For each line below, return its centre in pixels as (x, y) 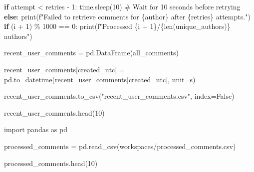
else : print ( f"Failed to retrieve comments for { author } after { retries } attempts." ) (127, 16)
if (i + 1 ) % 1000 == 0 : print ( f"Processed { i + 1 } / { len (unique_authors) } (117, 26)
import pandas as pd (36, 129)
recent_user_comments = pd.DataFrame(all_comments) (91, 53)
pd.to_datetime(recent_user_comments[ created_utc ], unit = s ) (100, 79)
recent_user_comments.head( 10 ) (54, 112)
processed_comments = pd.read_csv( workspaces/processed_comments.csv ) (120, 146)
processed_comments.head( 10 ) (51, 163)
